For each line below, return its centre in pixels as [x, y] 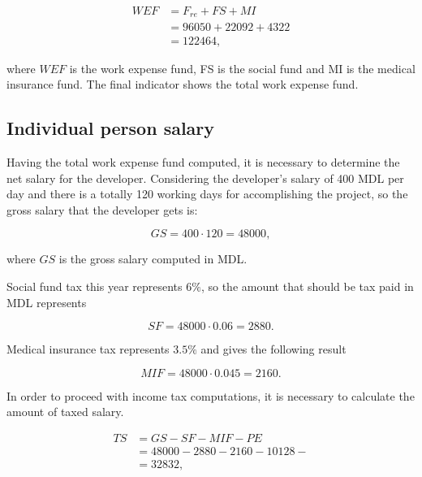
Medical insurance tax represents [88, 349]
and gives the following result [273, 349]
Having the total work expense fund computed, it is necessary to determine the [203, 161]
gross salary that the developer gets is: [102, 209]
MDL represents [47, 302]
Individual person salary [111, 128]
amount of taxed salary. [65, 412]
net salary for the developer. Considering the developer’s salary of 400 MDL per [205, 178]
